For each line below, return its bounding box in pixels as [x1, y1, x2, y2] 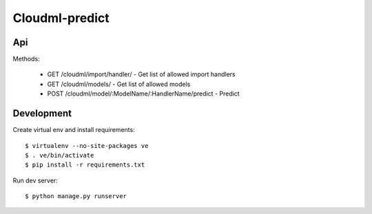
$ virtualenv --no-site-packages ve [25, 142, 149, 149]
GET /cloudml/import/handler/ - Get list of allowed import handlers [47, 70, 236, 78]
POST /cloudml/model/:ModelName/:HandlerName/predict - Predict [47, 89, 240, 98]
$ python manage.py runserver [25, 193, 127, 200]
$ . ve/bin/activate [25, 151, 94, 159]
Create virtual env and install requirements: [12, 126, 135, 134]
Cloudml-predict [12, 10, 110, 25]
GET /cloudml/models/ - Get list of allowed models [47, 80, 191, 88]
